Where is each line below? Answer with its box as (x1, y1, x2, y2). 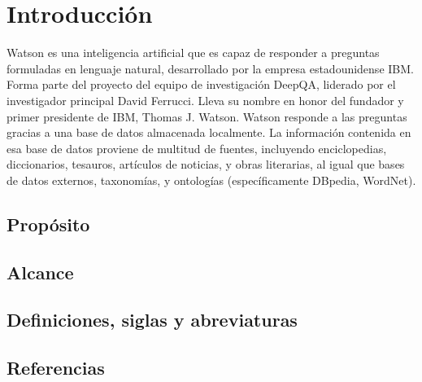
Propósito (7, 211, 90, 236)
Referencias (7, 355, 105, 380)
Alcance (7, 259, 74, 284)
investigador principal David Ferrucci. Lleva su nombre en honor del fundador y (7, 91, 404, 108)
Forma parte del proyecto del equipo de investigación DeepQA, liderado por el (7, 76, 396, 93)
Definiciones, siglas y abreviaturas (7, 307, 298, 332)
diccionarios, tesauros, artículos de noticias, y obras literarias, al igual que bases (7, 156, 405, 173)
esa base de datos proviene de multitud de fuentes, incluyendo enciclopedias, (7, 139, 387, 156)
